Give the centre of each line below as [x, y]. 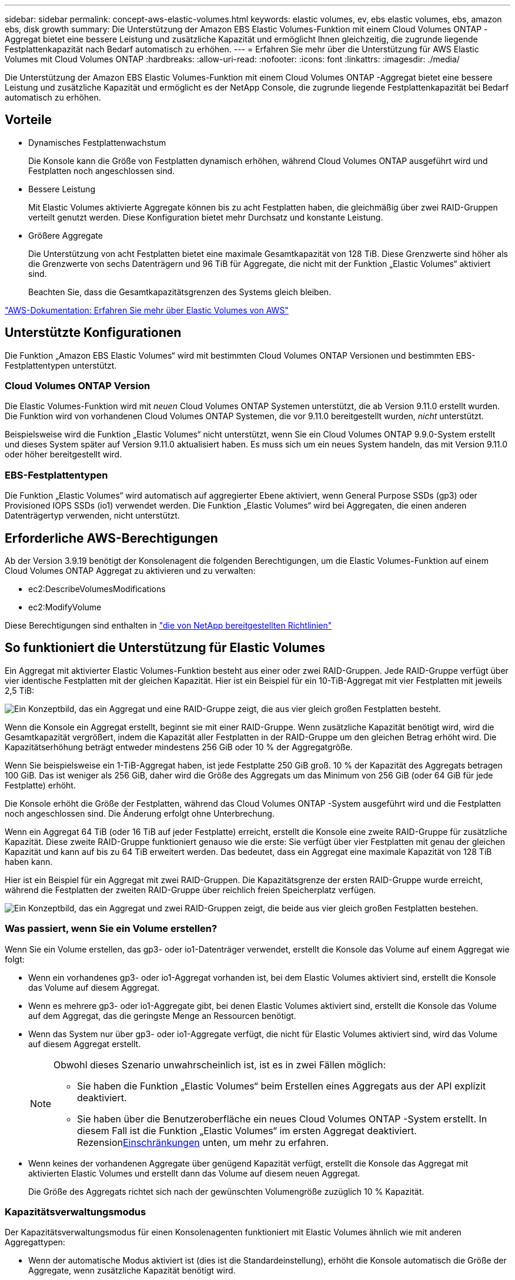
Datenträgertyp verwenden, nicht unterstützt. [92, 516]
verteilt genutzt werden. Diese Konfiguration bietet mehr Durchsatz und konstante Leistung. [206, 217]
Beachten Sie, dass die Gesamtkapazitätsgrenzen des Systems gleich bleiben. [180, 292]
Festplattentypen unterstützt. [61, 365]
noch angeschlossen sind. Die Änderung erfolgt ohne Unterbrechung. [140, 813]
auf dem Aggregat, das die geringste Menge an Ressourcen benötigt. [162, 1015]
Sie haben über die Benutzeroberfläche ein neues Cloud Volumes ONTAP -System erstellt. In [282, 1119]
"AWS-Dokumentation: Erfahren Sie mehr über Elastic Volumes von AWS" [147, 310]
